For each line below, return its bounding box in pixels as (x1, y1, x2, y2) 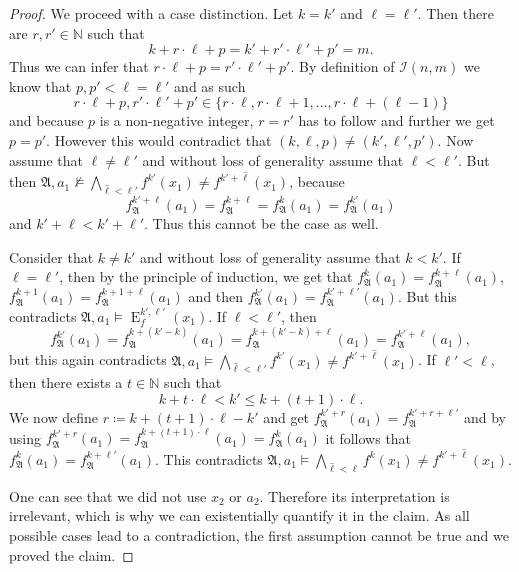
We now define (9, 406, 99, 427)
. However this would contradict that (46, 129, 272, 150)
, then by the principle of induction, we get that (59, 266, 353, 287)
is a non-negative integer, (99, 110, 254, 131)
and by (463, 406, 506, 427)
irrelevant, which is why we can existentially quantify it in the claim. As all (9, 505, 470, 526)
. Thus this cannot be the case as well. (144, 213, 379, 234)
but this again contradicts (9, 349, 167, 370)
